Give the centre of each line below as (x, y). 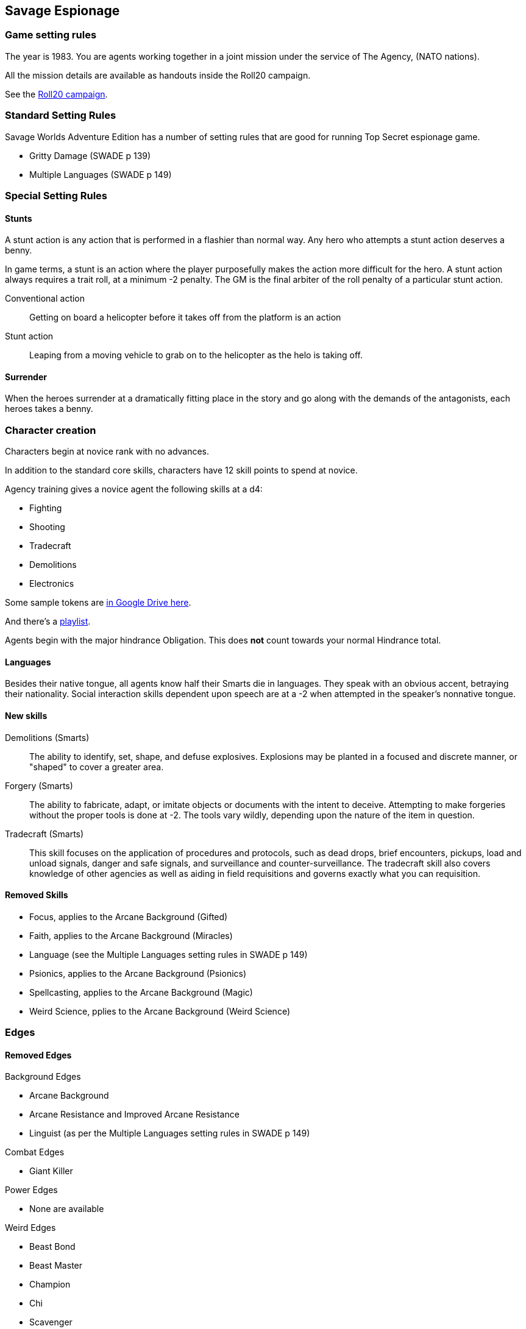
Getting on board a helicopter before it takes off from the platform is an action (185, 317)
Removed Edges (38, 1055)
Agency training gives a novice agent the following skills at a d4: (134, 489)
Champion (50, 1285)
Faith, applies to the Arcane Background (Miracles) (131, 935)
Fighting (46, 508)
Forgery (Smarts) (39, 785)
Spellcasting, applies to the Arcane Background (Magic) (141, 992)
